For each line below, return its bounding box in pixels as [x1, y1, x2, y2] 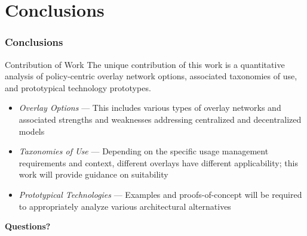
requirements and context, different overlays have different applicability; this [19, 156, 298, 169]
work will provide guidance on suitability [19, 168, 168, 181]
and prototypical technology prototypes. [5, 81, 151, 94]
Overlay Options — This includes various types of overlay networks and [19, 101, 281, 114]
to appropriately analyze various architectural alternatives [19, 200, 231, 212]
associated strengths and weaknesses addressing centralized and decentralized [19, 113, 302, 125]
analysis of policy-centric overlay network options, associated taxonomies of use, [5, 70, 297, 82]
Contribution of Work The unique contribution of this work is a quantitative [5, 58, 285, 70]
